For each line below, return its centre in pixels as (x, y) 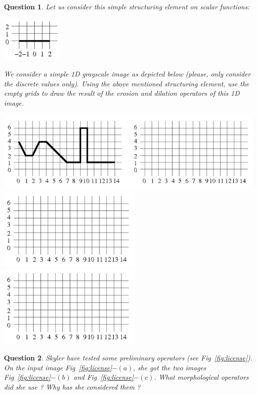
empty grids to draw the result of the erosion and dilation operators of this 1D (122, 93)
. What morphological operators (201, 377)
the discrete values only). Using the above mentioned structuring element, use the (127, 83)
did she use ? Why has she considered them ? (72, 387)
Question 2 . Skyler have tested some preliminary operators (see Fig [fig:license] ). (128, 358)
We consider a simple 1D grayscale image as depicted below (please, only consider (127, 73)
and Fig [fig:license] (104, 377)
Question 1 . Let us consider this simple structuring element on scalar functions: (127, 6)
